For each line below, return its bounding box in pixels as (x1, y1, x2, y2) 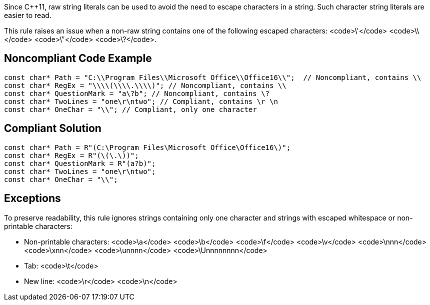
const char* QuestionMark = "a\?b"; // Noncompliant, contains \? (4, 89, 270, 97)
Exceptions (4, 192, 61, 205)
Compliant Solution (4, 122, 101, 135)
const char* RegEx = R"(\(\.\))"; (4, 151, 139, 159)
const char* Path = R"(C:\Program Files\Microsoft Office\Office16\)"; (4, 143, 291, 151)
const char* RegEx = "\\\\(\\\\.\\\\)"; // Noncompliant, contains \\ (4, 81, 286, 89)
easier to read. (4, 11, 51, 19)
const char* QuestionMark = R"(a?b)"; (4, 159, 156, 167)
